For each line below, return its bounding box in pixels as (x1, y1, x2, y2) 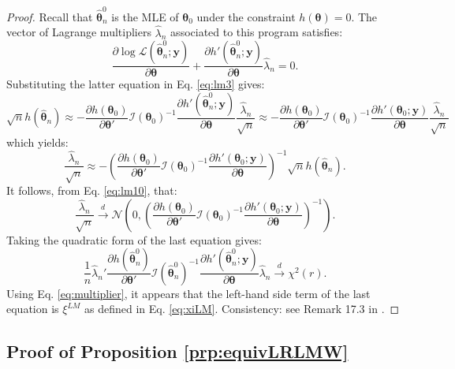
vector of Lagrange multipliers (6, 24, 151, 40)
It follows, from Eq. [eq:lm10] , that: (6, 182, 177, 199)
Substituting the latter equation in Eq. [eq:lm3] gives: (6, 76, 265, 92)
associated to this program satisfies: (170, 24, 343, 40)
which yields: (6, 133, 69, 150)
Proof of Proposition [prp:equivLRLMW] (6, 339, 349, 363)
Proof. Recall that (6, 8, 93, 24)
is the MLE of (111, 8, 179, 24)
